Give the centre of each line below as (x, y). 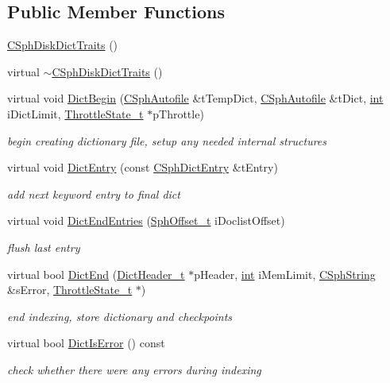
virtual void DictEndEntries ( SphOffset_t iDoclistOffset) (146, 221)
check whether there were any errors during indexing (134, 369)
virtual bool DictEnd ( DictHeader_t (96, 274)
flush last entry (44, 247)
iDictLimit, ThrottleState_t (75, 113)
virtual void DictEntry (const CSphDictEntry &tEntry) (143, 167)
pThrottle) (178, 113)
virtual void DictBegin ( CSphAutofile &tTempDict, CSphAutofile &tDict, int (195, 98)
